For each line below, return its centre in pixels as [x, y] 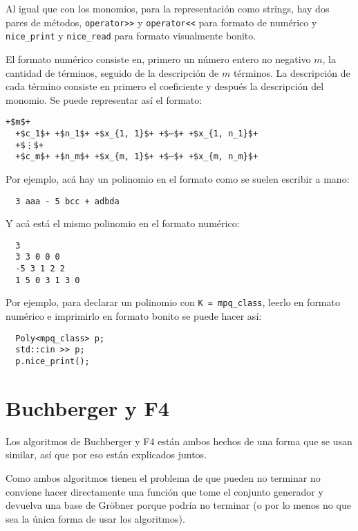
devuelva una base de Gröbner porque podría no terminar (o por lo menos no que [178, 505]
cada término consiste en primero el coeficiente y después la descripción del [165, 86]
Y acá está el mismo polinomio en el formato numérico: [123, 223]
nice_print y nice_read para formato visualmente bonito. [131, 36]
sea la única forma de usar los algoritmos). [95, 518]
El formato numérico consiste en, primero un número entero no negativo [158, 58]
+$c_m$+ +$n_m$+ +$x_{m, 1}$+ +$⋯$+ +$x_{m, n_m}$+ [137, 157]
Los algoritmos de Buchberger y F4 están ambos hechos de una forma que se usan [179, 441]
